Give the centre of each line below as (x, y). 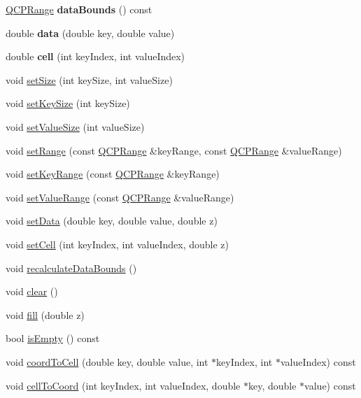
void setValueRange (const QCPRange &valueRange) (120, 197)
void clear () (32, 291)
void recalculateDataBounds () (71, 268)
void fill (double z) (45, 314)
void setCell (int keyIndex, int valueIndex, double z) (117, 244)
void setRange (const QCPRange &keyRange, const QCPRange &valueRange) (174, 150)
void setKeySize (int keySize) (68, 103)
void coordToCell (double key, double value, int (107, 361)
